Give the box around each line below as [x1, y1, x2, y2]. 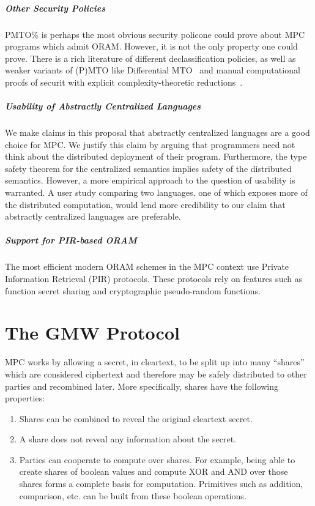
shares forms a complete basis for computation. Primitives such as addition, [19, 477, 303, 490]
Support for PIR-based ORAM [5, 234, 137, 247]
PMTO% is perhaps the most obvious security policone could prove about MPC [5, 28, 305, 40]
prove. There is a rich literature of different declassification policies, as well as [5, 51, 296, 64]
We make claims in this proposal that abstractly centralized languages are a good [5, 126, 310, 139]
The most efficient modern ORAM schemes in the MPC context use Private [5, 260, 289, 273]
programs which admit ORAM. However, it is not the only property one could [5, 40, 298, 53]
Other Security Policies [5, 1, 105, 14]
